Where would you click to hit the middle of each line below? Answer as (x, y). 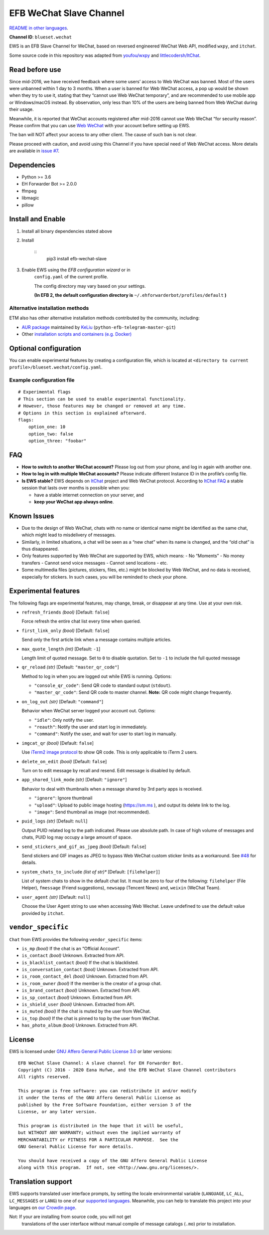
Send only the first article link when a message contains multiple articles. (97, 640)
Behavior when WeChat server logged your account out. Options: (89, 711)
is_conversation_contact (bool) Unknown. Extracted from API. (90, 970)
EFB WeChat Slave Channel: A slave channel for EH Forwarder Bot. (101, 1063)
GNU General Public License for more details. (76, 1147)
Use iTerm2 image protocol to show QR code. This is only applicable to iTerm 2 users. (110, 752)
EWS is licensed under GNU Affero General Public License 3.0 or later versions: (91, 1051)
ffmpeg (29, 191)
